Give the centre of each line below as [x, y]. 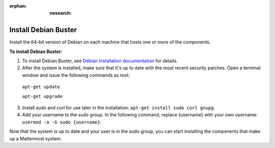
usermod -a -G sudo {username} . [62, 122]
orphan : [18, 6]
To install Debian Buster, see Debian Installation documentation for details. [100, 61]
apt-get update [41, 87]
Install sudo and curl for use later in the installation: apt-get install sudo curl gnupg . [118, 108]
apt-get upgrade [43, 96]
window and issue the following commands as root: [76, 75]
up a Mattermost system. [36, 138]
